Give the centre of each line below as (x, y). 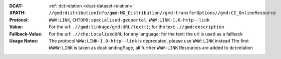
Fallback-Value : (26, 34)
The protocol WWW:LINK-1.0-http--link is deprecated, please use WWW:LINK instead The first (149, 40)
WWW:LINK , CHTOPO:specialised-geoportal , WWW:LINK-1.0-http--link (129, 19)
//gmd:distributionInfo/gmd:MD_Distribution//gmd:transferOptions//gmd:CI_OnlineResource (162, 13)
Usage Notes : (24, 40)
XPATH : (18, 13)
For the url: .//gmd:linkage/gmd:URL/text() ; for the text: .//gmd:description (136, 27)
